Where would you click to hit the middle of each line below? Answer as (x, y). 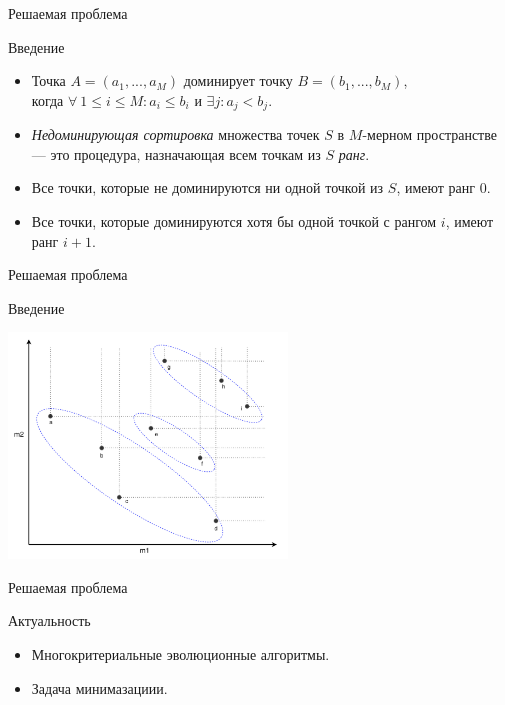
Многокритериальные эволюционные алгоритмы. (180, 653)
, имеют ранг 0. (443, 187)
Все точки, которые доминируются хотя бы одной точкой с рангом (234, 221)
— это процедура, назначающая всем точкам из (176, 153)
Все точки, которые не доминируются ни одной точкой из (207, 187)
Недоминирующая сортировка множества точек (175, 134)
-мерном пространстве (429, 134)
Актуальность (49, 620)
